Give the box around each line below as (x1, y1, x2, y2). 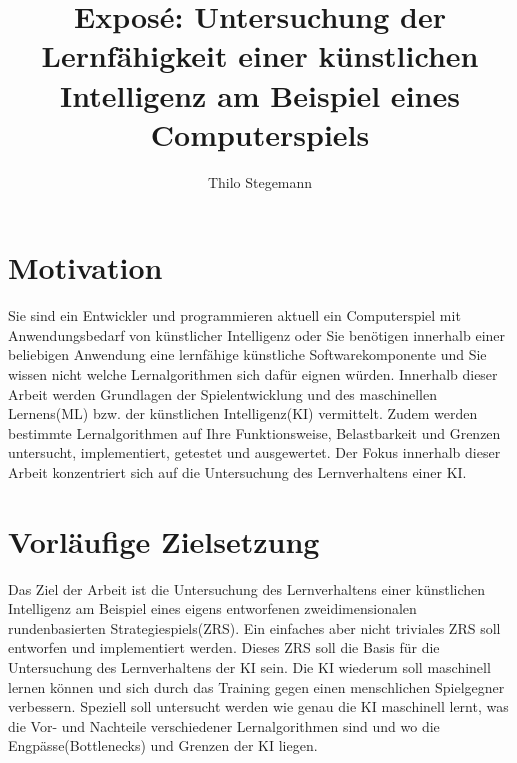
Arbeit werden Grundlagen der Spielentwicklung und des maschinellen (8, 383, 438, 404)
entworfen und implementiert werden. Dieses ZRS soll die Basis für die (8, 637, 440, 658)
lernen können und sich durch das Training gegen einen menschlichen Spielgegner (8, 676, 505, 697)
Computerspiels (150, 113, 370, 154)
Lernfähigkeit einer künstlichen (41, 35, 479, 76)
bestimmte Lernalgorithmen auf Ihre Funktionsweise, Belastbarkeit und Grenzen (8, 422, 501, 443)
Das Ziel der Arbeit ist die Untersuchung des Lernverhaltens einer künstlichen (8, 578, 486, 599)
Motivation (8, 247, 163, 288)
